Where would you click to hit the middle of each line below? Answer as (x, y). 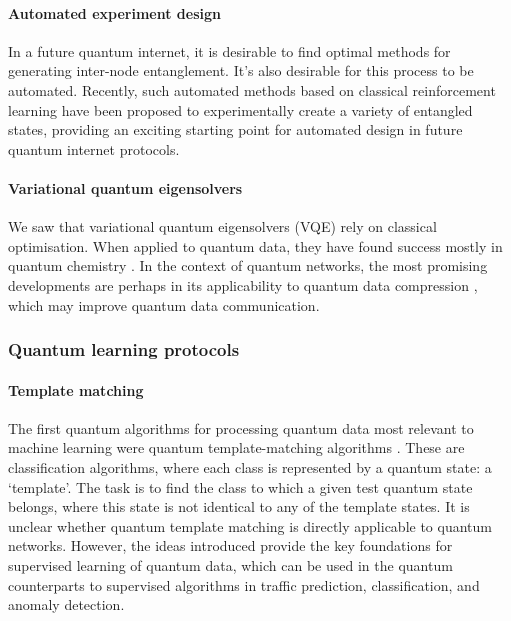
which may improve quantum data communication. (164, 304)
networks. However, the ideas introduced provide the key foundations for (230, 545)
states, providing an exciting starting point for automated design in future (235, 129)
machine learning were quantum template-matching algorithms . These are (236, 447)
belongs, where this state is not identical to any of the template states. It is (239, 506)
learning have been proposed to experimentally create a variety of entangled (240, 109)
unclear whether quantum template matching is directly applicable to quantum (250, 525)
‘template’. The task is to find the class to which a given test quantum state (240, 486)
